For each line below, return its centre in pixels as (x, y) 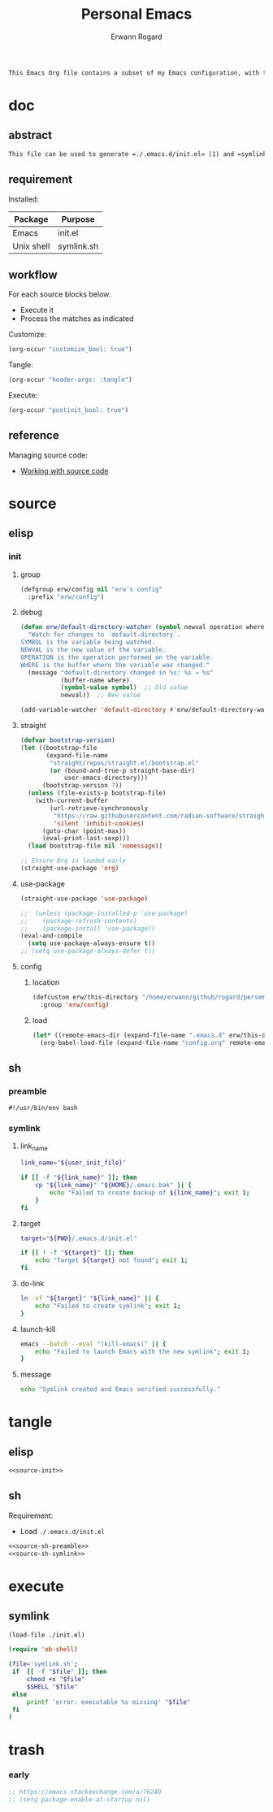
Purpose (78, 219)
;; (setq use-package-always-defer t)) (88, 952)
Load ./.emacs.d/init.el (63, 1531)
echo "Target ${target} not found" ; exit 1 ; (112, 1260)
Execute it (37, 310)
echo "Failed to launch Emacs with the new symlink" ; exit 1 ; (143, 1351)
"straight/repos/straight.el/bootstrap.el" (124, 763)
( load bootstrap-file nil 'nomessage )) (95, 846)
